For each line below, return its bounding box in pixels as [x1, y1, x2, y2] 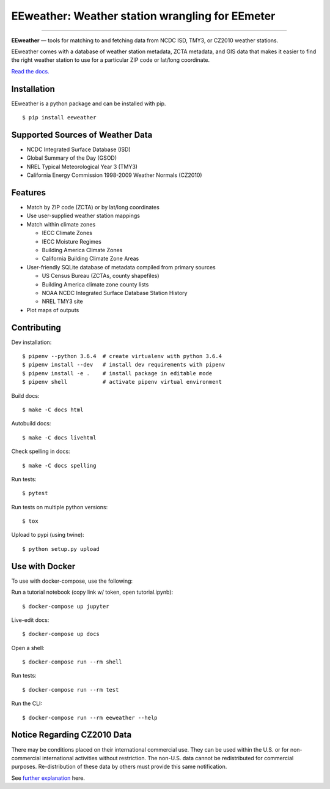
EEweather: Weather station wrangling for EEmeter [11, 9, 276, 23]
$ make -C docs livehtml [22, 434, 97, 441]
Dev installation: [11, 338, 52, 346]
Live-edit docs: [11, 616, 50, 624]
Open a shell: [11, 644, 45, 651]
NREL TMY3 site [42, 297, 83, 305]
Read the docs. [11, 67, 50, 75]
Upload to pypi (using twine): [11, 531, 85, 539]
